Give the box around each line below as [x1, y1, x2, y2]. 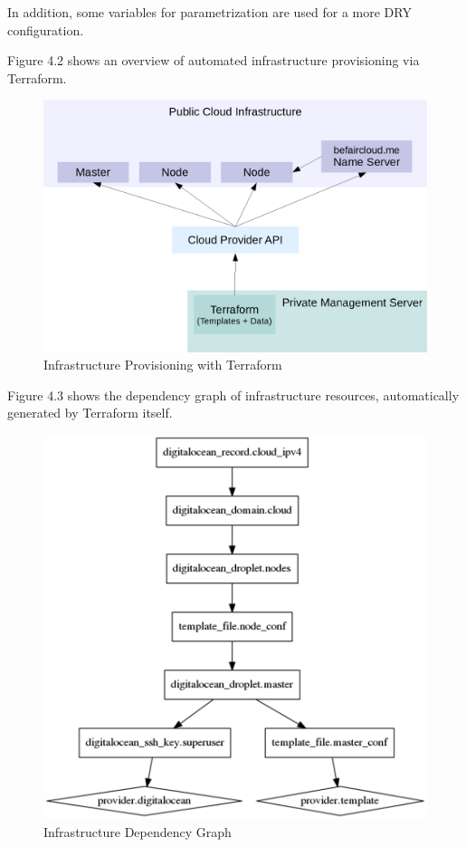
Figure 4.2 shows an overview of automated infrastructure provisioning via [7, 51, 420, 70]
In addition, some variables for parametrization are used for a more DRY [7, 3, 412, 21]
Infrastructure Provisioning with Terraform [43, 355, 282, 374]
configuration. [7, 20, 84, 39]
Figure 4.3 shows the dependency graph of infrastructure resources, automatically [7, 385, 460, 404]
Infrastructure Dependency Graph [43, 822, 232, 841]
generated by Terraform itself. [7, 403, 173, 422]
